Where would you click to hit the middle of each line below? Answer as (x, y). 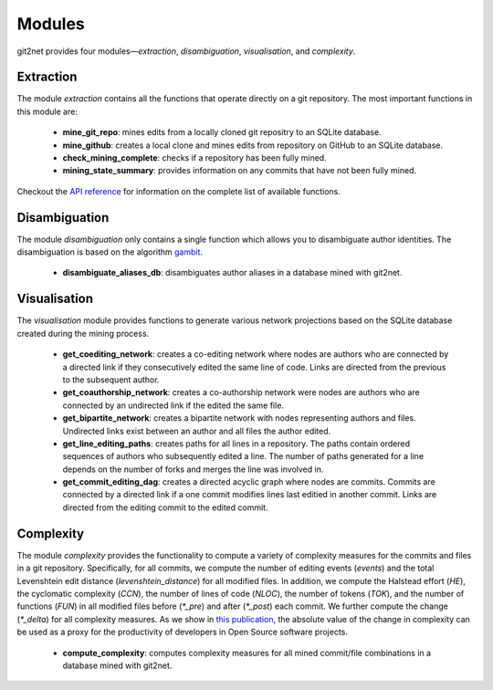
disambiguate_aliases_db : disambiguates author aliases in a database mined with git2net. (232, 273)
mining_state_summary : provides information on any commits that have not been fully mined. (240, 171)
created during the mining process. (83, 333)
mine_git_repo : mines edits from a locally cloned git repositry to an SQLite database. (222, 132)
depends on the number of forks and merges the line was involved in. (193, 469)
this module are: (47, 111)
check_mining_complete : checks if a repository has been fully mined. (195, 158)
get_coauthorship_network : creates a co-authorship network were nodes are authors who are (241, 392)
